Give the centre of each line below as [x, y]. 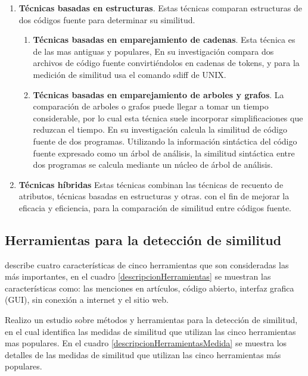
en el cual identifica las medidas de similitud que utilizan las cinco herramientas [150, 331]
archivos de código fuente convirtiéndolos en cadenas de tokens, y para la [166, 63]
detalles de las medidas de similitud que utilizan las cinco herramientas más [143, 354]
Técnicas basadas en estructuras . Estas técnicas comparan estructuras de [160, 8]
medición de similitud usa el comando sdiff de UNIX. [130, 74]
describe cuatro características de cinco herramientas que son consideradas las [147, 264]
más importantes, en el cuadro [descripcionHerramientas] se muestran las [138, 276]
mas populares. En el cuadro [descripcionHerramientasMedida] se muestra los [146, 343]
